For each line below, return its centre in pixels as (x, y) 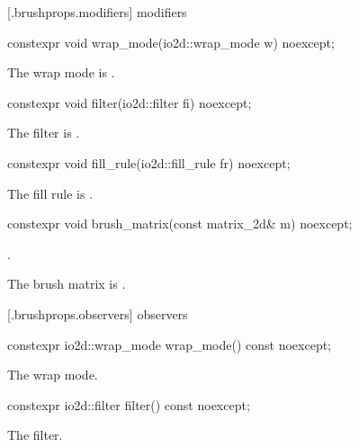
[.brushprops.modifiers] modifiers (97, 12)
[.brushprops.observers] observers (98, 313)
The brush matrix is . (67, 284)
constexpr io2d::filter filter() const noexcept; (129, 404)
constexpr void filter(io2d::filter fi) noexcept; (130, 102)
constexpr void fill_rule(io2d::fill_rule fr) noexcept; (149, 162)
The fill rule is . (50, 193)
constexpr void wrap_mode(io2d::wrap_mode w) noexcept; (171, 42)
